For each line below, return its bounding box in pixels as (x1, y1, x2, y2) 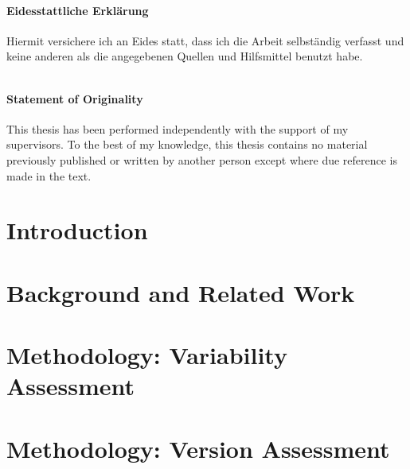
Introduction (6, 214, 148, 246)
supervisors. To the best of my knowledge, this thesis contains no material (6, 136, 368, 153)
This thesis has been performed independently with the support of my (6, 120, 349, 137)
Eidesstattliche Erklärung (6, 2, 149, 18)
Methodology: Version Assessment (6, 432, 390, 464)
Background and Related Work (6, 276, 355, 308)
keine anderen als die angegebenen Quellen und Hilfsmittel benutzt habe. (6, 48, 363, 64)
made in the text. (6, 167, 92, 184)
